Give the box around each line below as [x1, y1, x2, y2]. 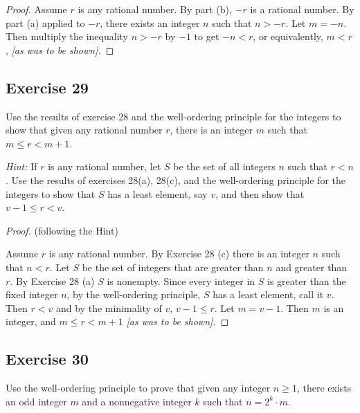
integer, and [6, 314, 56, 329]
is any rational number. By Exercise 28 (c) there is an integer [48, 246, 309, 261]
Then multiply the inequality [6, 29, 128, 44]
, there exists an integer [100, 15, 200, 30]
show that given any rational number [6, 122, 163, 137]
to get [194, 29, 219, 44]
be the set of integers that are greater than [82, 259, 264, 274]
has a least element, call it [213, 287, 324, 302]
